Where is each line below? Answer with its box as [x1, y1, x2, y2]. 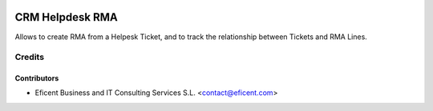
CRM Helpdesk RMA [14, 10, 118, 24]
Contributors [14, 73, 59, 83]
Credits [14, 52, 44, 63]
